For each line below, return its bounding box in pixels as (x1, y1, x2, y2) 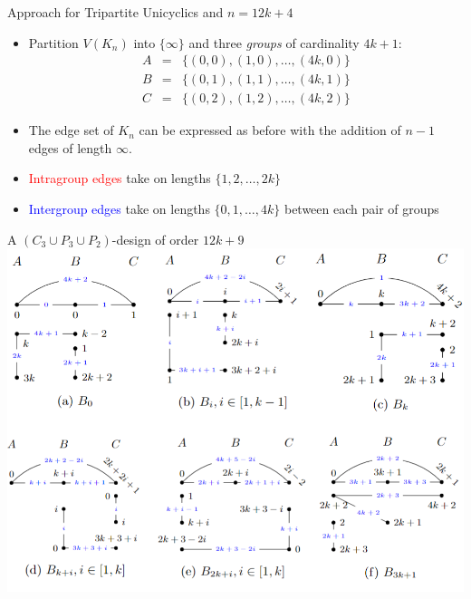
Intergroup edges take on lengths (28, 199, 210, 218)
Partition (28, 33, 79, 52)
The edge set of (28, 121, 114, 140)
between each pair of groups (284, 199, 439, 218)
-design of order (111, 229, 199, 248)
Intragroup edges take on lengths (28, 169, 211, 188)
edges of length (28, 138, 112, 157)
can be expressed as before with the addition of (139, 121, 401, 140)
